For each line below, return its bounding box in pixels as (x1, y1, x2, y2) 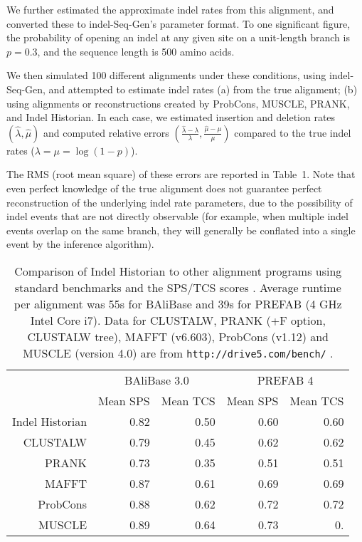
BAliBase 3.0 (124, 371, 189, 388)
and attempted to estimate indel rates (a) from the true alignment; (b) (48, 81, 358, 96)
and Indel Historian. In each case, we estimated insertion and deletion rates (6, 110, 336, 125)
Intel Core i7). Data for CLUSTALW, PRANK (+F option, (30, 311, 326, 328)
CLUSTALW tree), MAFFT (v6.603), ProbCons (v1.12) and (27, 328, 329, 345)
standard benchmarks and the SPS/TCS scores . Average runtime (14, 278, 341, 296)
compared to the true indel (234, 125, 351, 140)
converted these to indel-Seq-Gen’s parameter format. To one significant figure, (6, 16, 351, 31)
